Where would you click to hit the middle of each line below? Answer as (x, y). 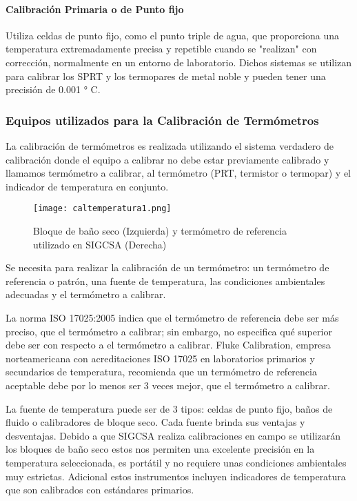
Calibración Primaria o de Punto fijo (95, 9)
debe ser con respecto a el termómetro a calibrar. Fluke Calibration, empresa (168, 345)
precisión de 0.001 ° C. (53, 89)
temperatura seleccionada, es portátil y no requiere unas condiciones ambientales (176, 462)
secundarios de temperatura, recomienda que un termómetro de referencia (161, 372)
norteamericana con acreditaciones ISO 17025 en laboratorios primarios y (160, 358)
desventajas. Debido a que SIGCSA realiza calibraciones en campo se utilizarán (173, 435)
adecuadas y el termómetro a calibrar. (86, 294)
